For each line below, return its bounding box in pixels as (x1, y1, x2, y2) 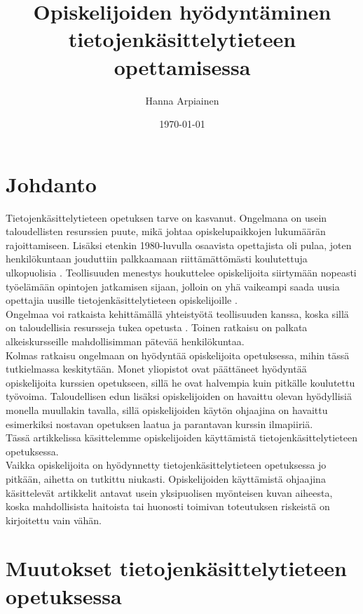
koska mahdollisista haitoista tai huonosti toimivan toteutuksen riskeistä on (6, 499, 330, 514)
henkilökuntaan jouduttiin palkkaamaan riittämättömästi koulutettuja (6, 251, 308, 266)
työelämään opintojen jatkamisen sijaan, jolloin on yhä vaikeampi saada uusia (6, 279, 340, 293)
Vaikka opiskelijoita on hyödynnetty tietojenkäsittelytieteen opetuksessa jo (6, 458, 327, 472)
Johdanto (6, 169, 97, 198)
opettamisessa (114, 52, 251, 81)
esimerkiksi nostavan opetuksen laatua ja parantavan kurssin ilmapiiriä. (6, 416, 313, 431)
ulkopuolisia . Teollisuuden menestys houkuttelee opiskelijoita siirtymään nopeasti (6, 265, 357, 279)
